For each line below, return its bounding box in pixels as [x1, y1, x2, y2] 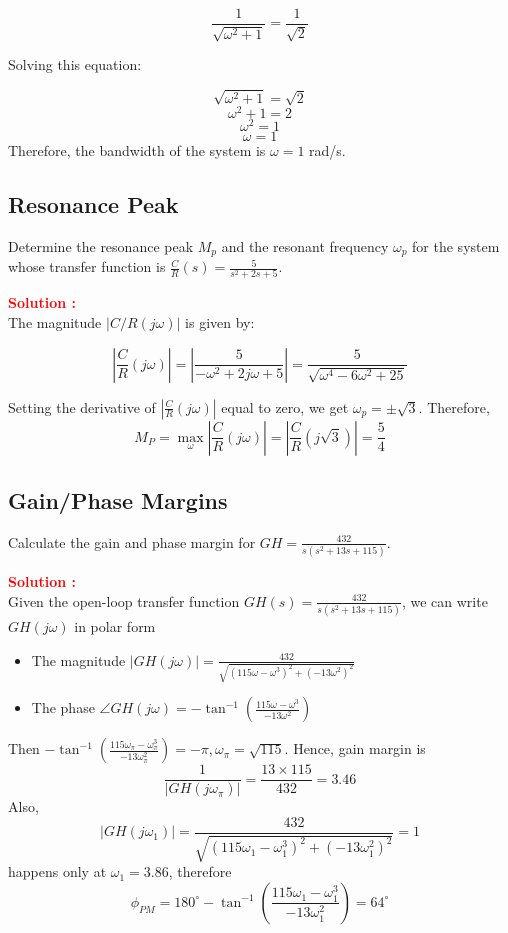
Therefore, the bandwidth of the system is [8, 139, 266, 160]
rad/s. [309, 139, 346, 160]
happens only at [8, 861, 107, 882]
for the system [412, 235, 500, 256]
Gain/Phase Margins [8, 484, 228, 515]
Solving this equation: [8, 54, 142, 75]
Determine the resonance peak [8, 235, 194, 256]
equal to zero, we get [221, 396, 349, 417]
